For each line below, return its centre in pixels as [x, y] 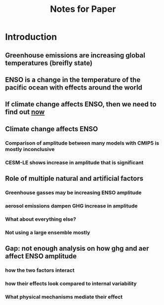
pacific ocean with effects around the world [74, 87]
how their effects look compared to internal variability [71, 283]
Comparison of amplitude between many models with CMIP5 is [82, 143]
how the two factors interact [40, 270]
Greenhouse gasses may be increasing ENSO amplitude [73, 193]
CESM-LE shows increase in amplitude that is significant [74, 162]
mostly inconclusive [30, 149]
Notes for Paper [83, 9]
